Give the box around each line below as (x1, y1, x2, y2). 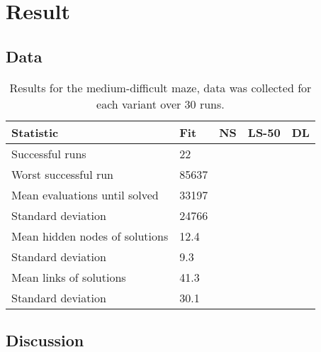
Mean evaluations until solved (11, 186, 159, 203)
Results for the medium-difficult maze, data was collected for (9, 79, 312, 96)
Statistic (11, 123, 59, 141)
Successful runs (11, 145, 86, 162)
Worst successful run (11, 165, 114, 182)
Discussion (6, 329, 84, 351)
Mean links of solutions (11, 268, 126, 285)
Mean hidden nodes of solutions (11, 227, 169, 244)
